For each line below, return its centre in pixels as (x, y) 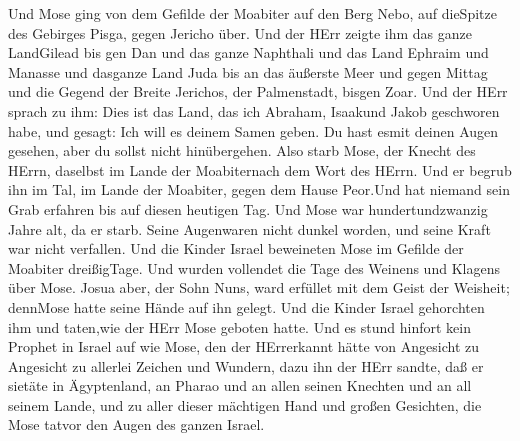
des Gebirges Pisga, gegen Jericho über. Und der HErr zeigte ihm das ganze (240, 32)
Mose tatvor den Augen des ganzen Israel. (136, 424)
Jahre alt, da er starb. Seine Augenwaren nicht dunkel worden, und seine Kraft (249, 228)
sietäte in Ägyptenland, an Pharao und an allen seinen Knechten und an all (240, 385)
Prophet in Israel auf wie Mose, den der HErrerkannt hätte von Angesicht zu (244, 346)
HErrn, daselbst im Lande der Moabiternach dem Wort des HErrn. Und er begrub (260, 169)
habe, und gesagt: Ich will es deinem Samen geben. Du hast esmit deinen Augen (253, 130)
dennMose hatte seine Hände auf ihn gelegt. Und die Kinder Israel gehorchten (246, 306)
